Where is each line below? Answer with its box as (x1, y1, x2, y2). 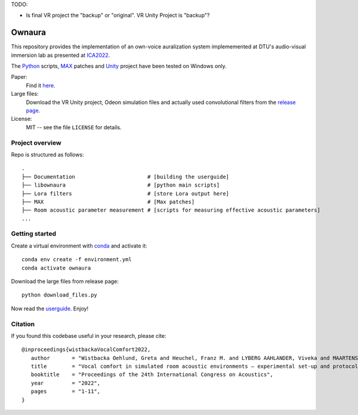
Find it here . (26, 81, 56, 89)
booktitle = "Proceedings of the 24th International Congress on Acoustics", (30, 371, 274, 378)
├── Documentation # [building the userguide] (21, 173, 230, 180)
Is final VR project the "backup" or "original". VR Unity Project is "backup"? (26, 12, 210, 19)
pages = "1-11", (30, 388, 101, 395)
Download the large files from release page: (11, 278, 119, 285)
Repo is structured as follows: (11, 151, 84, 158)
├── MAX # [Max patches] (21, 198, 195, 205)
